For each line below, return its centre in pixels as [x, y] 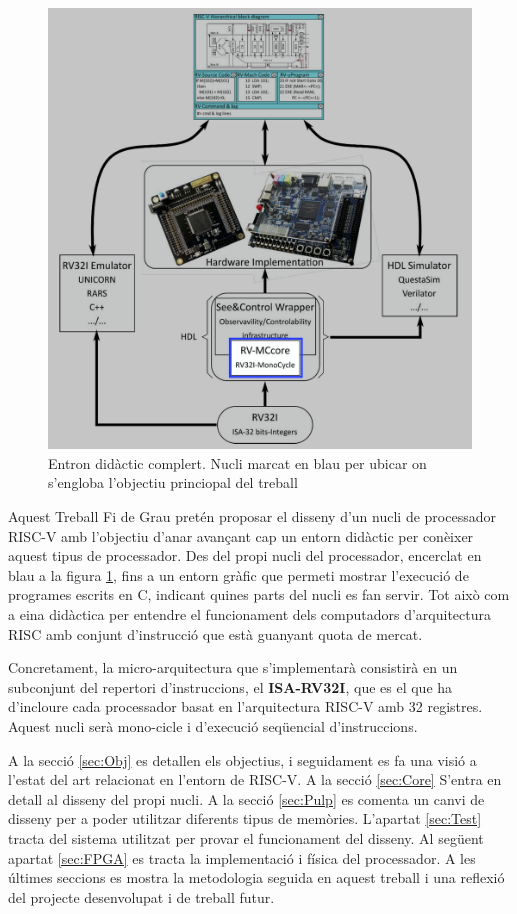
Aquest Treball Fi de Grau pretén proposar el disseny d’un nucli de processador [252, 516]
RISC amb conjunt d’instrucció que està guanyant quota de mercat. [215, 633]
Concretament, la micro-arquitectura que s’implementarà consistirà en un [233, 667]
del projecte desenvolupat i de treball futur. [141, 896]
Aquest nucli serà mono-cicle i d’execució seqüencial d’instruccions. [213, 725]
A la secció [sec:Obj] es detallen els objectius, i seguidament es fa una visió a [242, 759]
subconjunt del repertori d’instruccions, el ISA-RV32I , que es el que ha [230, 686]
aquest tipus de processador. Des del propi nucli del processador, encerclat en [245, 555]
